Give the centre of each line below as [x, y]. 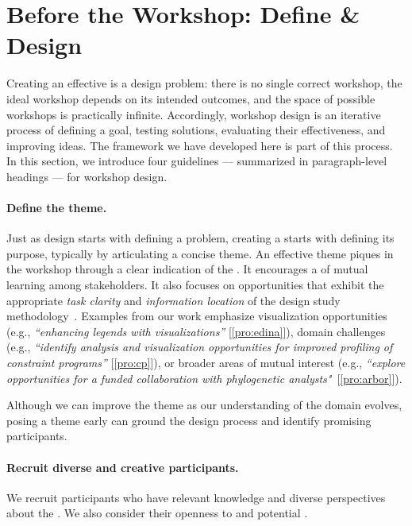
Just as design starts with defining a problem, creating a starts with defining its [200, 238]
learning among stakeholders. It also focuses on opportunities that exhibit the [195, 285]
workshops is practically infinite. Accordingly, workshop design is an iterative [194, 114]
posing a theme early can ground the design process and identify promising [189, 420]
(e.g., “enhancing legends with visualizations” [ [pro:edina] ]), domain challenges [196, 331]
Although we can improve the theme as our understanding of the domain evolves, [204, 405]
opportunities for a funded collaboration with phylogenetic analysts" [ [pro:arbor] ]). [204, 378]
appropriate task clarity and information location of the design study [173, 300]
